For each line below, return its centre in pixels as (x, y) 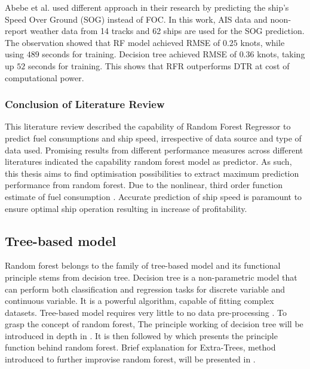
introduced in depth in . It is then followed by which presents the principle (141, 335)
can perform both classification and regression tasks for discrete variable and (145, 289)
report (16, 31)
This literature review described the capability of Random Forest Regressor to (148, 126)
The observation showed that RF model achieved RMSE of (113, 42)
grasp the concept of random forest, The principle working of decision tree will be (154, 324)
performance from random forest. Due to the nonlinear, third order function (144, 185)
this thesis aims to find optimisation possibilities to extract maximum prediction (152, 173)
